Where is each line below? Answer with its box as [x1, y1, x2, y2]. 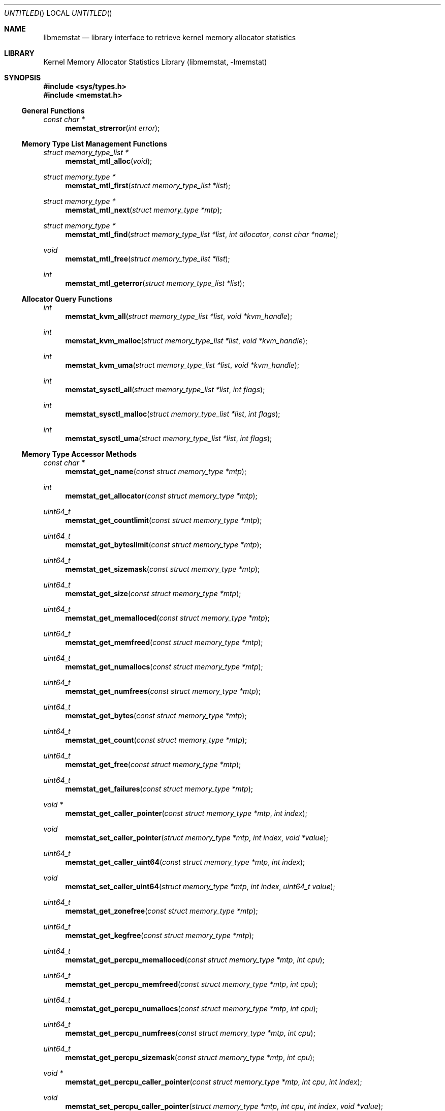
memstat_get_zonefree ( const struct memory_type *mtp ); [65, 907, 258, 915]
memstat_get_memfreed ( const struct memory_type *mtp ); [65, 638, 263, 647]
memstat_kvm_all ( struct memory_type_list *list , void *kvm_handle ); [65, 312, 293, 320]
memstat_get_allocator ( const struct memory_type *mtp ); [65, 491, 258, 500]
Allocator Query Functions [21, 295, 113, 303]
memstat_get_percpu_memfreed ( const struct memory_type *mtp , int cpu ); [65, 980, 318, 988]
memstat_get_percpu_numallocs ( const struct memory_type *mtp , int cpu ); [65, 1004, 318, 1013]
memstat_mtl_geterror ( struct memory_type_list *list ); [65, 279, 245, 287]
